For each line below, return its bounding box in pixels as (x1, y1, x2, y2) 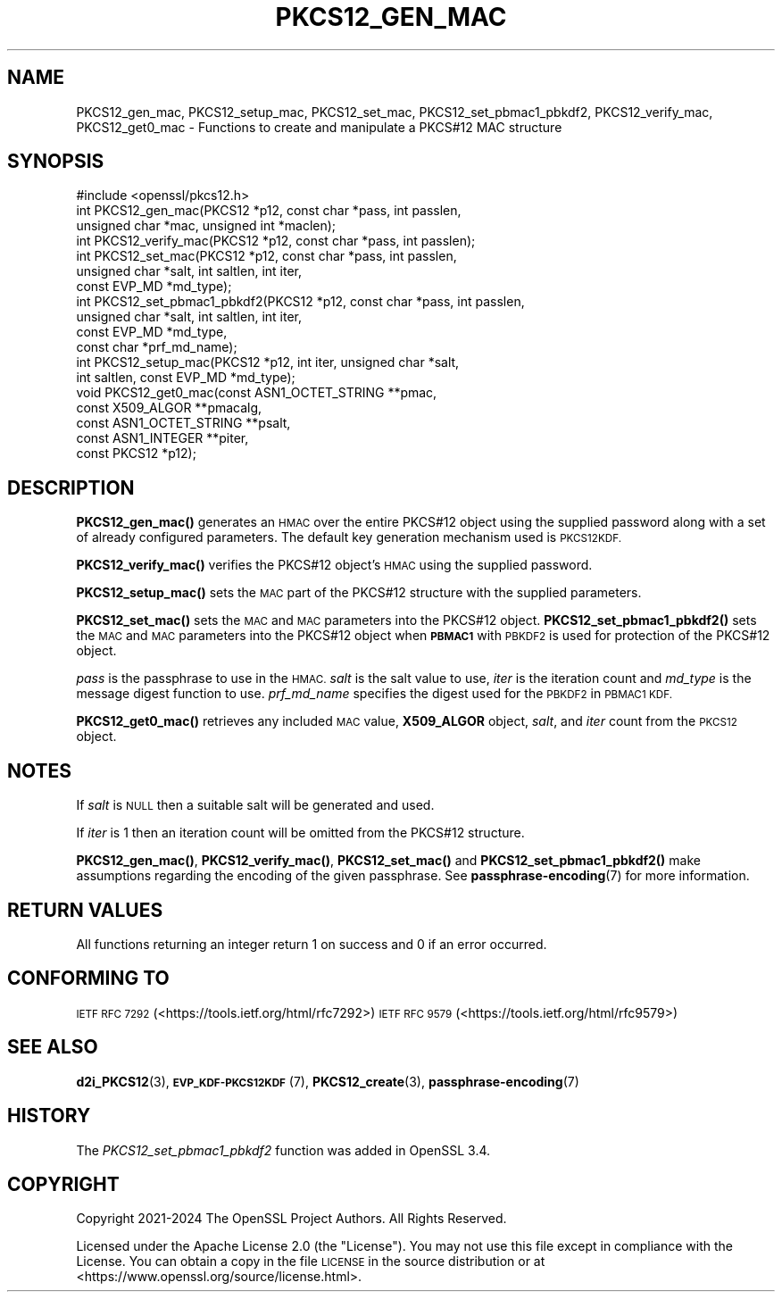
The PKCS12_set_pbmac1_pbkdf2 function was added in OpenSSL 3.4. (76, 1142, 491, 1158)
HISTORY (7, 1104, 91, 1128)
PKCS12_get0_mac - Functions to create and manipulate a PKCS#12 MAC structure (76, 119, 562, 135)
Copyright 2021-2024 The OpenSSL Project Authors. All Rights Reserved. (76, 1211, 507, 1227)
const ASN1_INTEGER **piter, (76, 430, 249, 446)
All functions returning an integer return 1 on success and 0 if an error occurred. (76, 936, 547, 952)
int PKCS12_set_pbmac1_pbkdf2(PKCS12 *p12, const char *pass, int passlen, (76, 294, 525, 310)
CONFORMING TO (7, 967, 170, 990)
